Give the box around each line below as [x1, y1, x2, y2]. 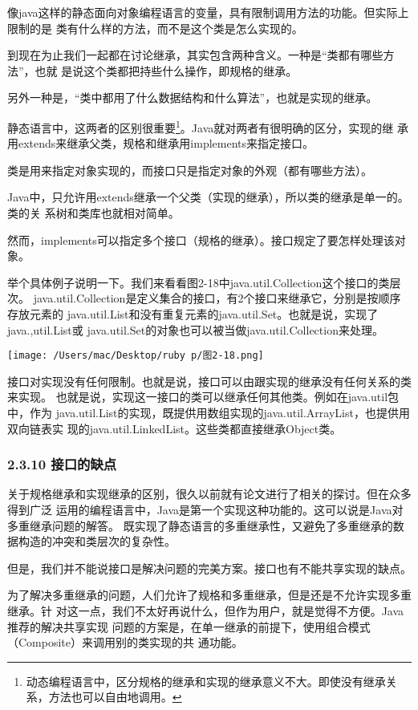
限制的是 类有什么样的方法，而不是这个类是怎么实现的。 [7, 19, 303, 36]
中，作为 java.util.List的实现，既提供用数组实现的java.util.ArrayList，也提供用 [7, 404, 410, 420]
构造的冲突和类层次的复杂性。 [18, 533, 176, 550]
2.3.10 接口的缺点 [7, 454, 117, 474]
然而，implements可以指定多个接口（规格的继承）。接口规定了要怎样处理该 [7, 231, 395, 248]
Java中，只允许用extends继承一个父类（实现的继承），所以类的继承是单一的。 [7, 189, 409, 205]
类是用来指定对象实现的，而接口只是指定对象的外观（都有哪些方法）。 [7, 161, 372, 178]
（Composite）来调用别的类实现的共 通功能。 [7, 634, 243, 651]
